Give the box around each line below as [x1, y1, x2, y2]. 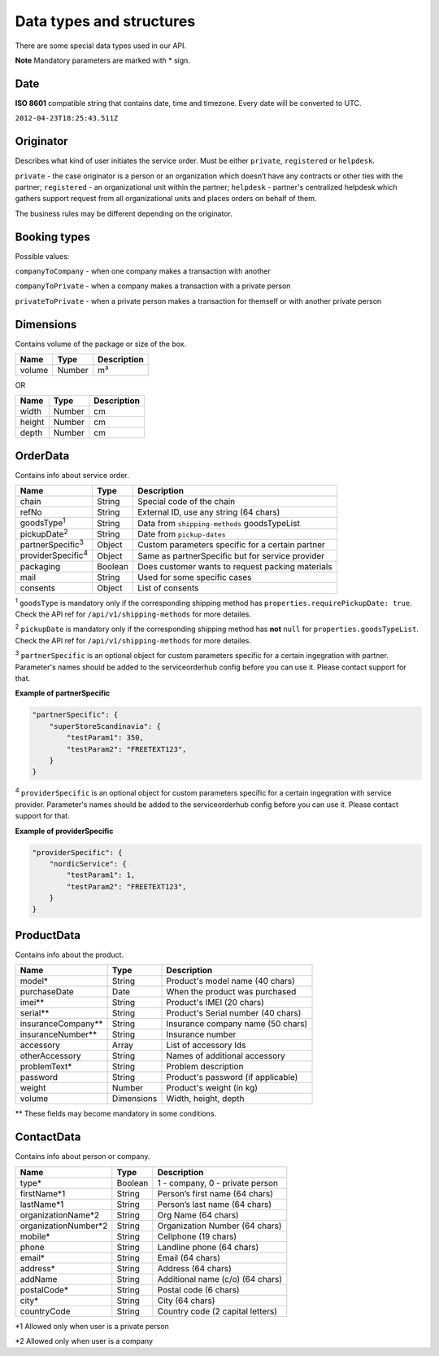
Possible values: [15, 251, 70, 261]
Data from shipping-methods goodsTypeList [137, 517, 300, 529]
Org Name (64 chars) [157, 1209, 239, 1221]
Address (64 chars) [157, 1262, 232, 1274]
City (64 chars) [157, 1295, 215, 1306]
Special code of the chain [137, 496, 236, 507]
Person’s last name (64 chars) [157, 1198, 272, 1209]
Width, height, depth [166, 1093, 245, 1104]
